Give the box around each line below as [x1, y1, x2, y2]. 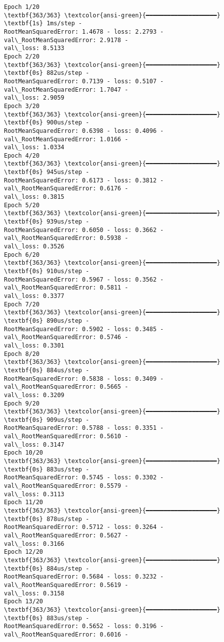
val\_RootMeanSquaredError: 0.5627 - [4, 532, 128, 539]
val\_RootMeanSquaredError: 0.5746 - [4, 334, 128, 341]
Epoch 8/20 [4, 350, 40, 357]
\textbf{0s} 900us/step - [4, 119, 89, 126]
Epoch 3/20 [4, 102, 40, 110]
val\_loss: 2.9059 [4, 94, 64, 102]
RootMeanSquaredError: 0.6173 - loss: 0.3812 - [4, 176, 164, 184]
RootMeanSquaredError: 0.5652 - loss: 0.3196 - [4, 623, 164, 630]
